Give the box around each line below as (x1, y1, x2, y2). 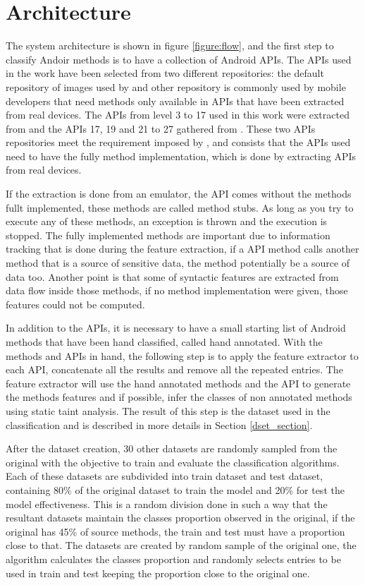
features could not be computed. (6, 296, 145, 311)
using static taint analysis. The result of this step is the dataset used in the (6, 403, 330, 418)
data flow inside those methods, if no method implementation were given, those (6, 283, 348, 298)
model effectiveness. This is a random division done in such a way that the (6, 496, 328, 511)
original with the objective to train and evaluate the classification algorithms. (6, 454, 340, 469)
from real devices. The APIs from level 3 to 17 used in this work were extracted (6, 107, 349, 122)
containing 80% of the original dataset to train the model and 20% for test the (6, 482, 345, 497)
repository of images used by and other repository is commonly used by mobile (6, 79, 346, 94)
